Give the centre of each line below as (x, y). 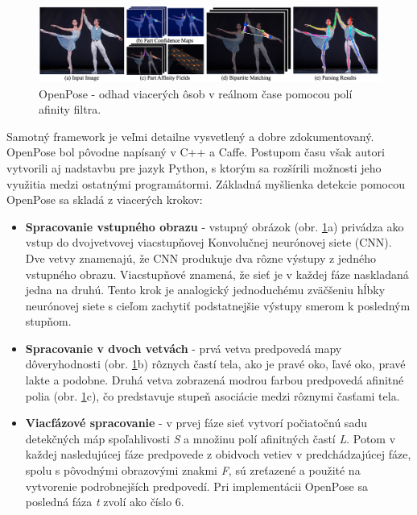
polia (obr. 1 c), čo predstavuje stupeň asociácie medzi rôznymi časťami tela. (213, 395)
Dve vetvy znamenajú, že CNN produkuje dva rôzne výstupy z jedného (200, 257)
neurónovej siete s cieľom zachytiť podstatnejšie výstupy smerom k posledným (218, 305)
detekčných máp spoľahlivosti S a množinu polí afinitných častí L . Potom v (211, 438)
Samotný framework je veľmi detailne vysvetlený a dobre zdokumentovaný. (190, 136)
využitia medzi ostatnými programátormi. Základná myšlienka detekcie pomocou (206, 183)
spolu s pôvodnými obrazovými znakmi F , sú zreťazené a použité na (193, 470)
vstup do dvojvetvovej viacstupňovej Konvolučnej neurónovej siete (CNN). (208, 242)
